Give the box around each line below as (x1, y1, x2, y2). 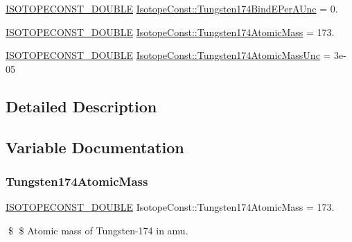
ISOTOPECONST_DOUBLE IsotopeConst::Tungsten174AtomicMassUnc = (6, 48, 331, 62)
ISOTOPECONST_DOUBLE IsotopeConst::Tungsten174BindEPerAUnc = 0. (6, 1, 338, 15)
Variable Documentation (6, 136, 184, 157)
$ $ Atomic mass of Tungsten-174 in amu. (8, 223, 188, 237)
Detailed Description (6, 95, 157, 116)
